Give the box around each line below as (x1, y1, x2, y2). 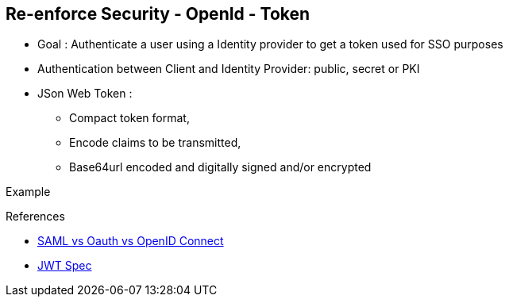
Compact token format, (69, 111, 190, 125)
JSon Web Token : (37, 86, 133, 101)
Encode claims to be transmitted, (69, 136, 241, 150)
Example (6, 185, 51, 199)
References (6, 209, 65, 224)
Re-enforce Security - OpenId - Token (6, 4, 310, 24)
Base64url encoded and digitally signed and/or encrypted (69, 160, 372, 175)
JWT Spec (37, 259, 92, 273)
